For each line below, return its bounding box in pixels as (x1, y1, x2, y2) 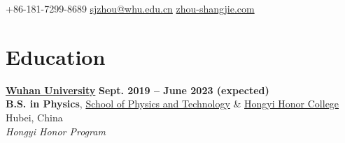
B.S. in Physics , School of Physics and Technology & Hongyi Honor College (6, 96, 339, 111)
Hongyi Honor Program (6, 123, 106, 138)
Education (6, 42, 106, 70)
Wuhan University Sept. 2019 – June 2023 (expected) (6, 82, 269, 97)
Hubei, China (6, 110, 63, 124)
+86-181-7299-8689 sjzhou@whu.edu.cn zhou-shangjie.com (6, 1, 255, 15)
